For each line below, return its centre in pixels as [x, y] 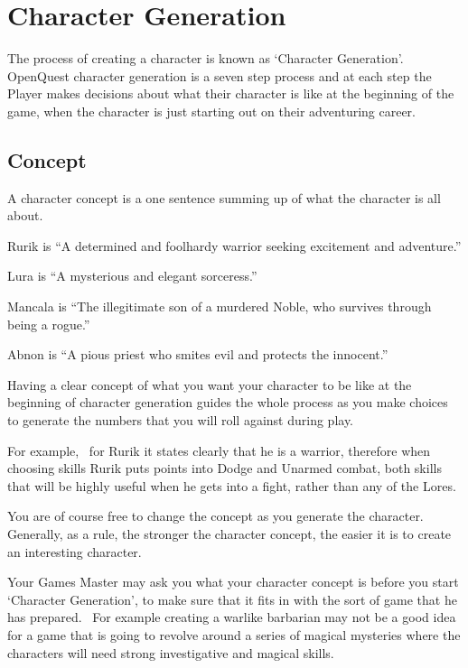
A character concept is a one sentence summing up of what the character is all [224, 197]
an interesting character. [75, 551]
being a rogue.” [49, 324]
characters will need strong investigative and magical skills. [171, 652]
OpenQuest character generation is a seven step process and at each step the [220, 75]
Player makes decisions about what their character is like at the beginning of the [231, 93]
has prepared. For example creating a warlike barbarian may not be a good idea [232, 617]
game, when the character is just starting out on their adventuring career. [212, 111]
